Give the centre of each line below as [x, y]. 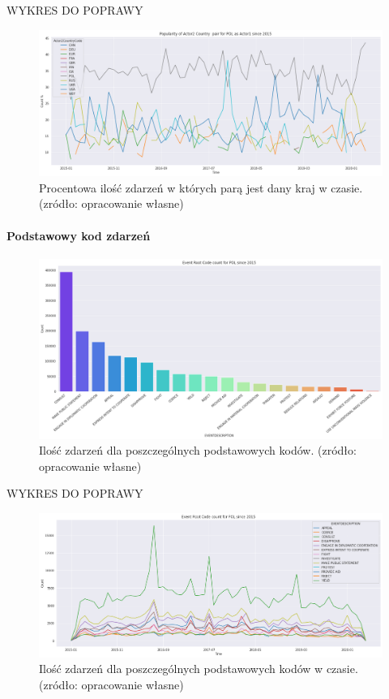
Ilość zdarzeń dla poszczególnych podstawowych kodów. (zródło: [198, 450]
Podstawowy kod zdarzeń [79, 235]
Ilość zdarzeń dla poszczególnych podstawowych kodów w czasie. [199, 669]
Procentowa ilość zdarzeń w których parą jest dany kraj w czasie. [201, 187]
